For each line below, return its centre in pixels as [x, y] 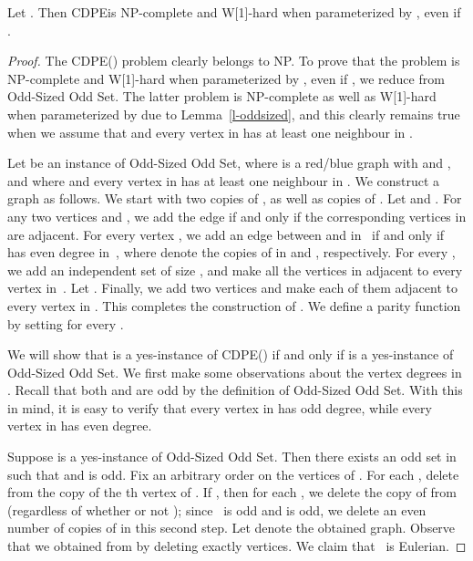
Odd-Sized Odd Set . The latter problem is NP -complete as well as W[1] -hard [222, 96]
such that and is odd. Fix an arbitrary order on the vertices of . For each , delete [233, 474]
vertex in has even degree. [80, 426]
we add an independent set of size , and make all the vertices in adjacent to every [235, 270]
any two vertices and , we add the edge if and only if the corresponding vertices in [237, 216]
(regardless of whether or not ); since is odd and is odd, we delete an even [217, 509]
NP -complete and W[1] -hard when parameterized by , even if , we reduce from [226, 78]
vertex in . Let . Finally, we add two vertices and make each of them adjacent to [232, 288]
